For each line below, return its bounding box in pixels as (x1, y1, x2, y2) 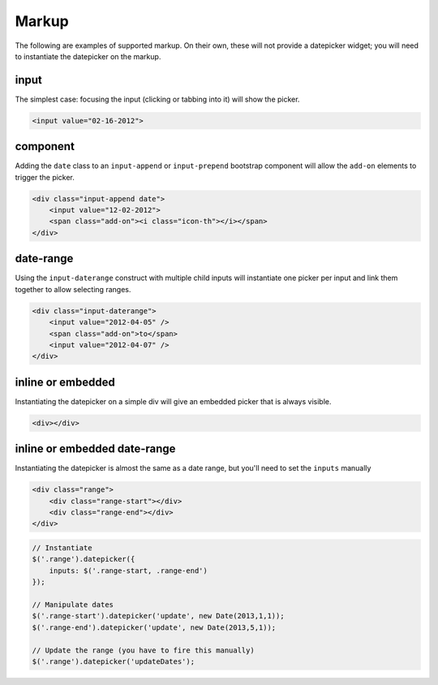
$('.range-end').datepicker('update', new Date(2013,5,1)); (32, 623, 277, 632)
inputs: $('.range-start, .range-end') (49, 566, 208, 575)
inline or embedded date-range (15, 442, 176, 456)
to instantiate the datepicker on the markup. (15, 51, 161, 61)
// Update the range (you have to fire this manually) (32, 645, 255, 655)
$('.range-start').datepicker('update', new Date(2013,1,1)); (32, 611, 285, 621)
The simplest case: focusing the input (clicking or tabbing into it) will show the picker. (15, 94, 300, 104)
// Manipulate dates (32, 600, 114, 609)
